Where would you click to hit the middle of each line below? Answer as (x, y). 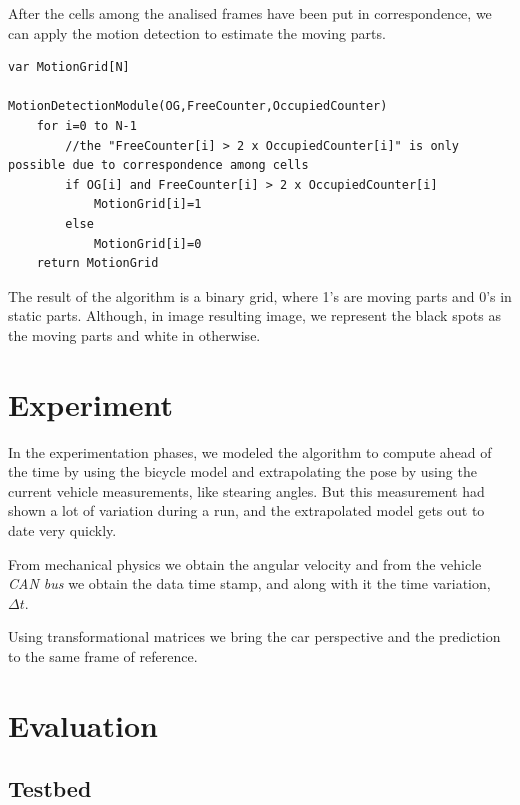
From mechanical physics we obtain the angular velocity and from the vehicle (245, 563)
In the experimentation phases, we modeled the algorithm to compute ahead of (250, 451)
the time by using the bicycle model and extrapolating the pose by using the (242, 471)
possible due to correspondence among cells (158, 165)
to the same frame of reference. (103, 655)
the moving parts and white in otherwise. (134, 334)
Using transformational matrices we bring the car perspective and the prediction (254, 636)
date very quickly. (62, 530)
